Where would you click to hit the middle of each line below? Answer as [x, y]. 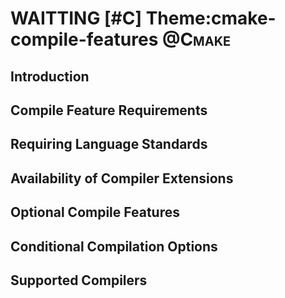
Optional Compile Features [95, 212]
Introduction [50, 76]
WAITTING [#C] [76, 18]
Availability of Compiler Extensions [122, 178]
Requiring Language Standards [109, 144]
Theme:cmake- [211, 18]
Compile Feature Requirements [109, 110]
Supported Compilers [79, 280]
